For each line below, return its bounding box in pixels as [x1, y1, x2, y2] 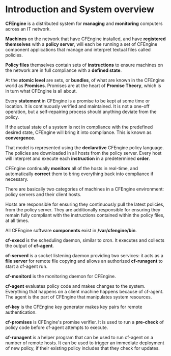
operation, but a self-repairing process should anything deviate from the [5, 108, 157, 115]
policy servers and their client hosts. [5, 191, 81, 197]
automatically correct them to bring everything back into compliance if [5, 171, 154, 177]
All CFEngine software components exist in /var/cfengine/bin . [5, 227, 137, 233]
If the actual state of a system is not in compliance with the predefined [5, 124, 153, 130]
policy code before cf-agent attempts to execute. [5, 324, 108, 331]
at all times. [5, 217, 30, 224]
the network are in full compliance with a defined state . [5, 67, 122, 73]
